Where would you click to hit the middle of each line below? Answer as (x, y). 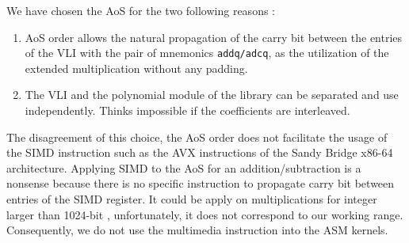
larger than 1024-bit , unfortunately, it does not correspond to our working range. (205, 214)
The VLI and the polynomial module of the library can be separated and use (212, 95)
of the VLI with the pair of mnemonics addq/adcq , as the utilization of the (207, 53)
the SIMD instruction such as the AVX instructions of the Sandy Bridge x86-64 (200, 152)
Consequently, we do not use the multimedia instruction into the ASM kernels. (197, 230)
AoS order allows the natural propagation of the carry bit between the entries (214, 37)
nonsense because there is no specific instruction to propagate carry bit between (201, 183)
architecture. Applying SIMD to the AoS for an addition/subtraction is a (184, 167)
